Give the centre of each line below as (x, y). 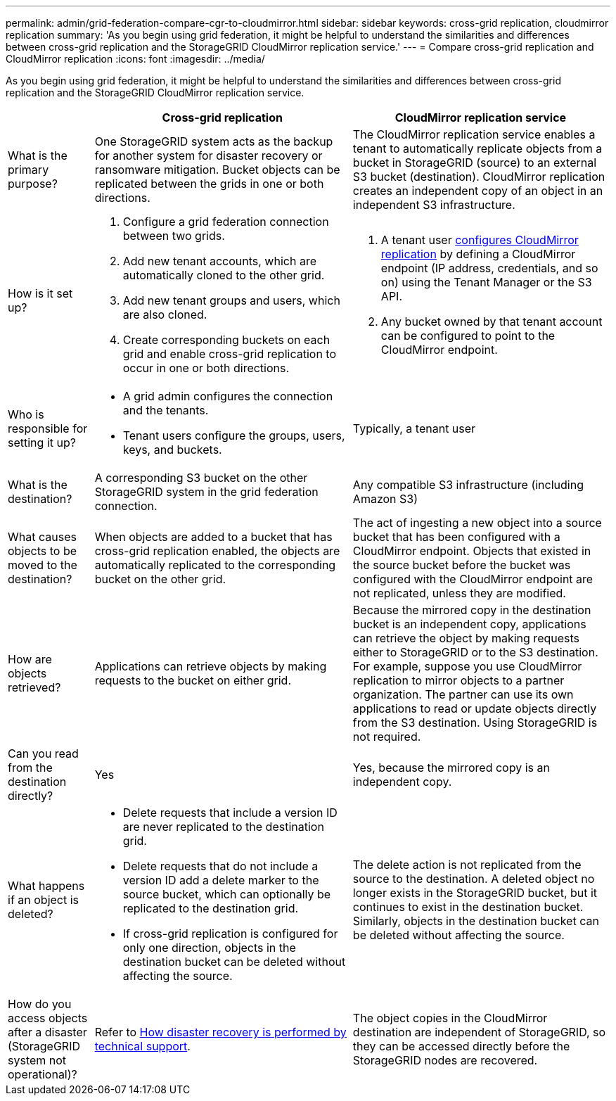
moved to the (43, 565)
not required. (387, 737)
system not (37, 1060)
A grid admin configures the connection (228, 396)
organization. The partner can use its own (463, 694)
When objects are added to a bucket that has (213, 537)
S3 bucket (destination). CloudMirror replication (479, 177)
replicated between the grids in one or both (209, 184)
